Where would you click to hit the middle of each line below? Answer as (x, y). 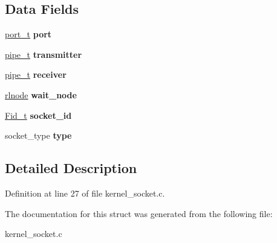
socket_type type (38, 135)
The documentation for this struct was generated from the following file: (139, 213)
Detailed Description (71, 168)
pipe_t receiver (36, 74)
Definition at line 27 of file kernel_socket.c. (85, 193)
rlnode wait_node (41, 94)
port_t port (28, 34)
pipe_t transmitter (44, 54)
